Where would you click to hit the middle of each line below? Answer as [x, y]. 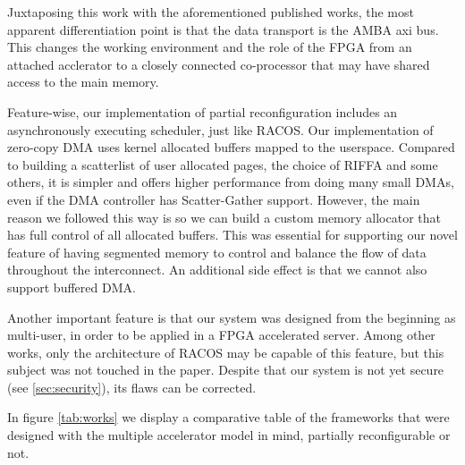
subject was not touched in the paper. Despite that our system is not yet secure [226, 370]
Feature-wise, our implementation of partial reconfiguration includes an [203, 111]
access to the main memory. [83, 82]
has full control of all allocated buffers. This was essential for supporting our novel [232, 235]
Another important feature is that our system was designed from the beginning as [232, 317]
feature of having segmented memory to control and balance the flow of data [217, 252]
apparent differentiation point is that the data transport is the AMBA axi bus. [223, 29]
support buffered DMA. [72, 287]
